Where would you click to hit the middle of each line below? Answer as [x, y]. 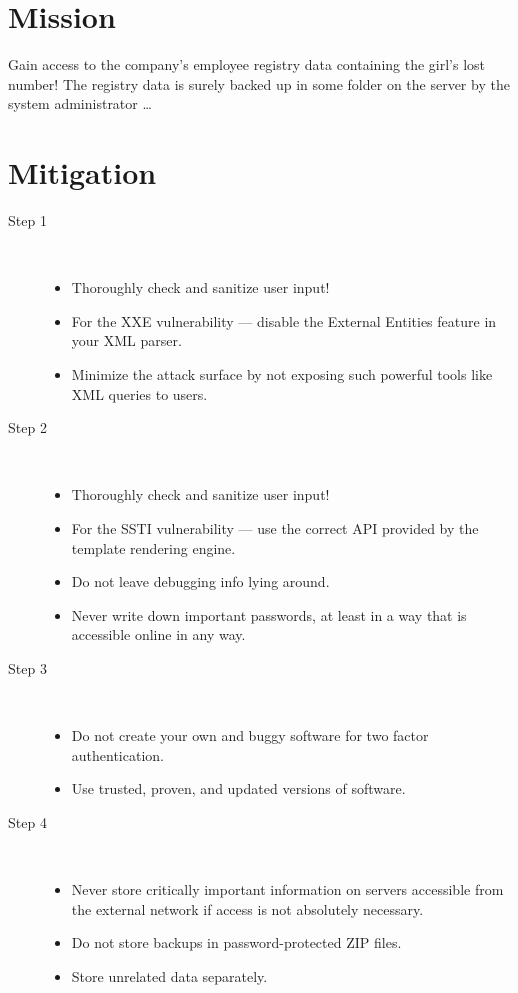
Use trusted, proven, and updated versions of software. [238, 788]
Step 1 [27, 220]
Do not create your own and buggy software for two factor [250, 735]
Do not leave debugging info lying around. [200, 581]
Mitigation [82, 172]
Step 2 [27, 427]
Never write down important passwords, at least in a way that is [269, 614]
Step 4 [27, 821]
